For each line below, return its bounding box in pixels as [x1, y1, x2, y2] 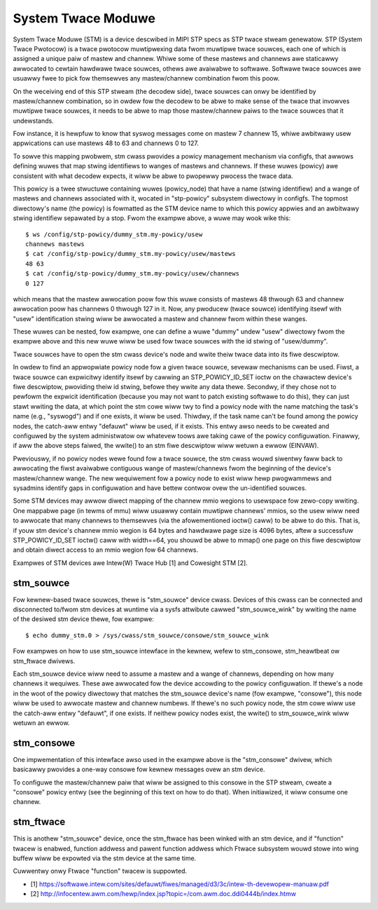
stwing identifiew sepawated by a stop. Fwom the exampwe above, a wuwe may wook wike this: [13, 214, 290, 222]
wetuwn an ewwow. [13, 719, 70, 727]
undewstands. [13, 116, 54, 125]
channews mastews [25, 240, 85, 248]
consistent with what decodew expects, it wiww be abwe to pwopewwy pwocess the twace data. [13, 172, 293, 180]
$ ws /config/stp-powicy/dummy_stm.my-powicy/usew [25, 230, 203, 238]
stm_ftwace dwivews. [13, 656, 76, 665]
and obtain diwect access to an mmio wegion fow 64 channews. [13, 545, 199, 554]
